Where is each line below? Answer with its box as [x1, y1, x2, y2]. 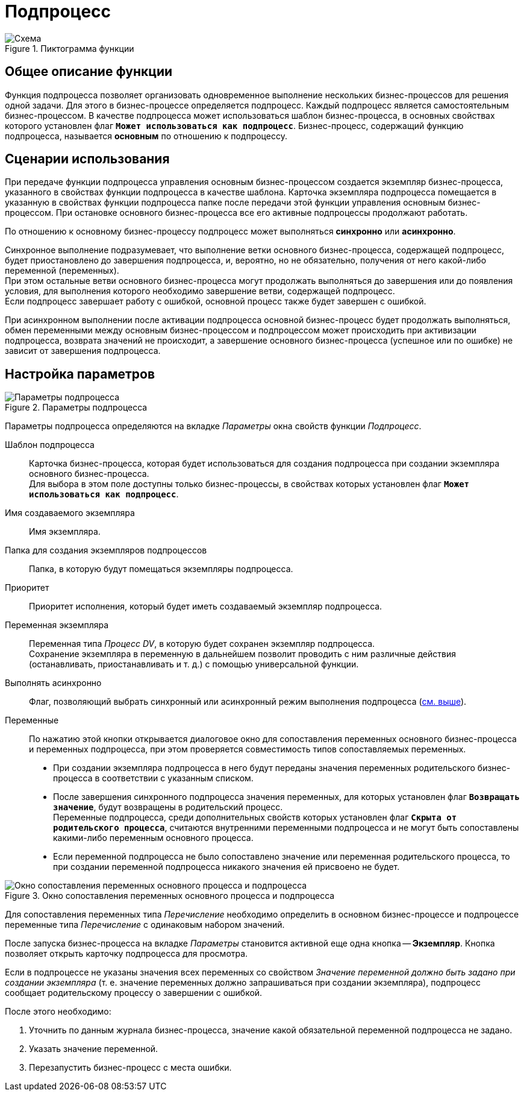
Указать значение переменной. [29, 1044, 158, 1054]
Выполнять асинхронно [5, 678, 102, 688]
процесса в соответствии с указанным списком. [53, 773, 254, 784]
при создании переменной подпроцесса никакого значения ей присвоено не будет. [53, 861, 400, 872]
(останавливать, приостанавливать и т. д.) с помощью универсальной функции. [29, 659, 359, 670]
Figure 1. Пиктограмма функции [5, 43, 134, 54]
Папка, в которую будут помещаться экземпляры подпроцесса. [29, 564, 293, 575]
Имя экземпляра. [29, 526, 101, 537]
